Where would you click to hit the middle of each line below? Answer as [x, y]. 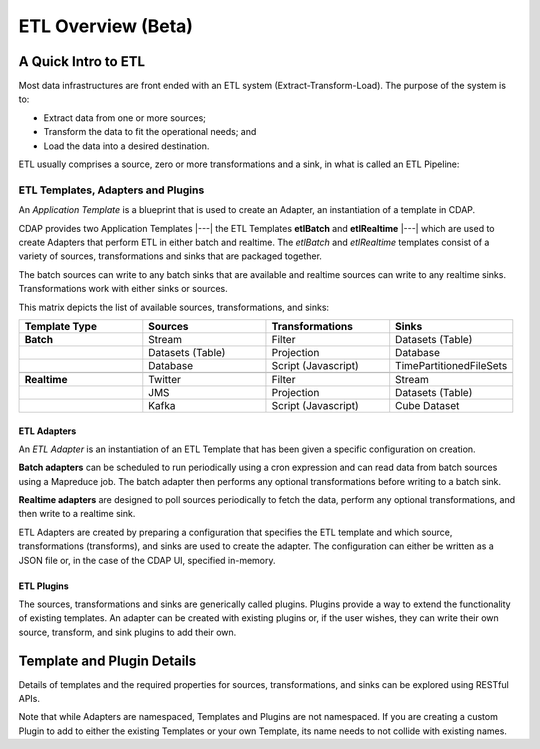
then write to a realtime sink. [77, 514]
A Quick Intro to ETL [81, 61]
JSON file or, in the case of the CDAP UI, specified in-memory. [147, 560]
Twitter [165, 379]
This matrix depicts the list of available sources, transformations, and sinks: [174, 307]
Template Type [60, 326]
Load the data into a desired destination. [126, 146]
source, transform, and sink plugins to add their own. [127, 632]
